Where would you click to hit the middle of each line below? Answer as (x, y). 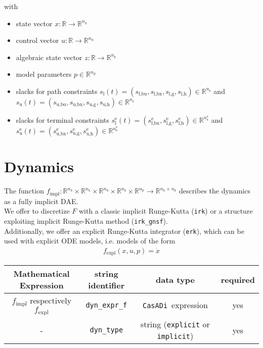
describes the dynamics (214, 191)
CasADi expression (175, 305)
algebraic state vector (49, 57)
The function (24, 191)
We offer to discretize (37, 211)
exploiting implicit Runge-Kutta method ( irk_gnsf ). (86, 220)
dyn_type (106, 330)
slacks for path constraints (57, 91)
